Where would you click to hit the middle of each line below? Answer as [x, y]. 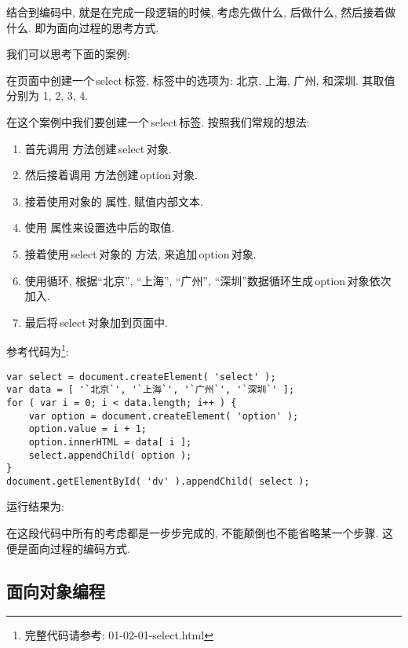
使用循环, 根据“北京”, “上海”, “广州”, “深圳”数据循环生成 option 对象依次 [208, 280]
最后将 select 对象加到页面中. [96, 322]
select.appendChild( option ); [110, 455]
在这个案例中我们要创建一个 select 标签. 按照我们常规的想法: [158, 121]
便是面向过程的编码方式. [68, 548]
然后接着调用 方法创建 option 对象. [111, 175]
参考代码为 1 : [38, 350]
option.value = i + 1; [87, 429]
